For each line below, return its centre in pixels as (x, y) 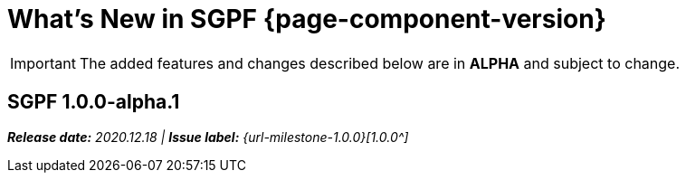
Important (43, 63)
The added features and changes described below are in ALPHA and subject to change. (380, 63)
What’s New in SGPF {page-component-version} (307, 19)
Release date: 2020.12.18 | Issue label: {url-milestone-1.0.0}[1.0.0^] (208, 137)
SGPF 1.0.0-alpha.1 (94, 102)
